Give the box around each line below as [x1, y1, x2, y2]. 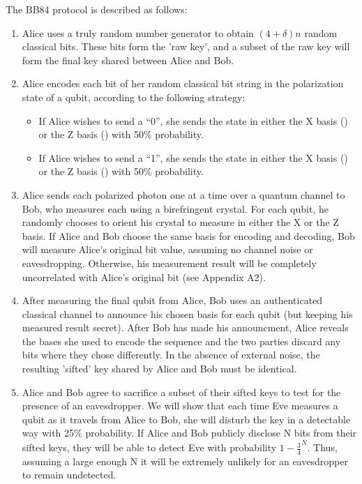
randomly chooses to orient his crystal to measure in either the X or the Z [22, 215, 339, 229]
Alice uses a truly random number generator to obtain [22, 25, 254, 40]
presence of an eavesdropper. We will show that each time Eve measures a [22, 398, 338, 413]
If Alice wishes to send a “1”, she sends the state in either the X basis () [38, 150, 348, 165]
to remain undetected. [22, 467, 116, 482]
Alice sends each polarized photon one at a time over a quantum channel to [22, 187, 345, 202]
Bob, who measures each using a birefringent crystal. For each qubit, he [22, 201, 329, 215]
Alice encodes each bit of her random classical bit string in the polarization [22, 76, 344, 91]
